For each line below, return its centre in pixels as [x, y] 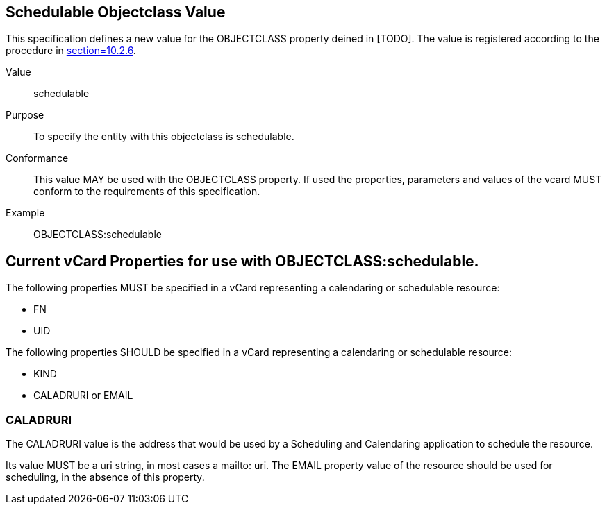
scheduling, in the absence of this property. [105, 477]
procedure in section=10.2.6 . [71, 51]
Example [25, 213]
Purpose [25, 115]
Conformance [37, 158]
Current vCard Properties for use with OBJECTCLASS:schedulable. [242, 261]
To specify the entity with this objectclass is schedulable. [164, 137]
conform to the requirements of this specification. [147, 192]
